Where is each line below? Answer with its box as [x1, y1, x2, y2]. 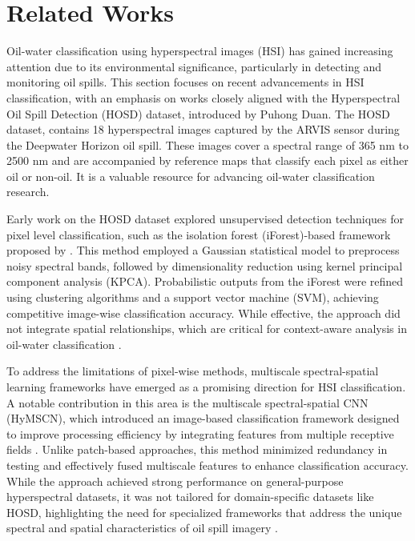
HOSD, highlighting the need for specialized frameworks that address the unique [6, 503, 402, 520]
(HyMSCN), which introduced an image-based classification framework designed [6, 410, 400, 427]
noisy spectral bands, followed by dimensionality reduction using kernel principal [6, 257, 403, 274]
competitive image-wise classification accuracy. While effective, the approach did [6, 304, 401, 321]
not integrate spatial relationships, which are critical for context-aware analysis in [6, 320, 407, 337]
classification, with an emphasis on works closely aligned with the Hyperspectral [6, 89, 401, 106]
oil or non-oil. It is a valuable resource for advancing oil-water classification [6, 167, 375, 184]
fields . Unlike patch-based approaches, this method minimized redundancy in [6, 441, 388, 458]
